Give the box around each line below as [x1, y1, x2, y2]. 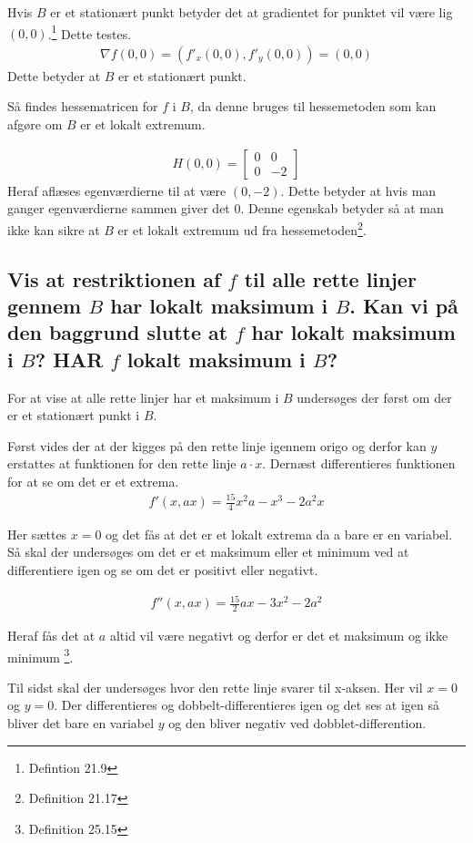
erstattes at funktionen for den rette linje [7, 454, 236, 473]
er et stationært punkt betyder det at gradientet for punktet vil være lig [50, 3, 453, 21]
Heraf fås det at [7, 626, 96, 644]
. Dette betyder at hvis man [280, 180, 437, 200]
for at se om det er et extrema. [7, 471, 179, 490]
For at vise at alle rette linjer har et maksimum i [7, 387, 279, 406]
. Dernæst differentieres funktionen [262, 454, 456, 473]
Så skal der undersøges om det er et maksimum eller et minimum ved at [7, 542, 409, 561]
